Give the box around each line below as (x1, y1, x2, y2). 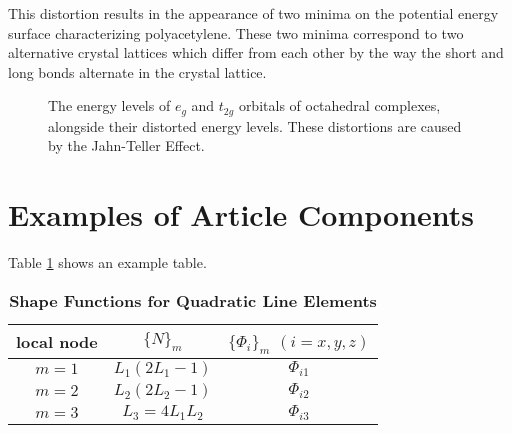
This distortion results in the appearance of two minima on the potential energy (8, 3, 499, 23)
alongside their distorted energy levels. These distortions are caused (48, 115, 462, 136)
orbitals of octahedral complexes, (238, 95, 441, 116)
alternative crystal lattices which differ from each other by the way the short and (8, 42, 504, 63)
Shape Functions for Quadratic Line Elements (9, 288, 377, 312)
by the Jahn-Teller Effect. (48, 135, 205, 156)
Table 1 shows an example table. (8, 252, 207, 273)
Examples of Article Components (8, 194, 475, 235)
